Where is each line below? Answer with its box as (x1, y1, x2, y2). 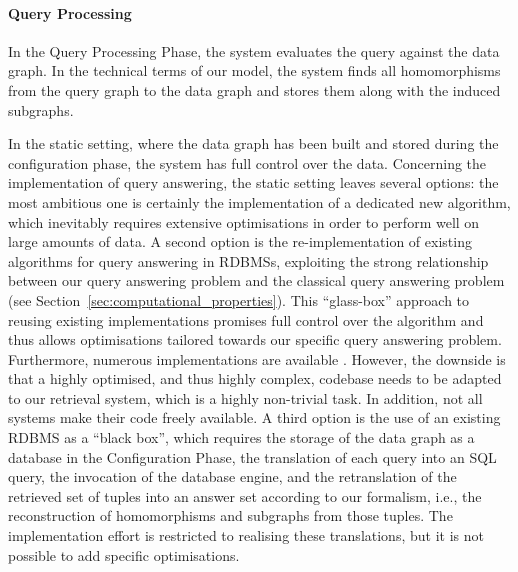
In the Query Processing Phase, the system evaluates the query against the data (8, 40, 500, 61)
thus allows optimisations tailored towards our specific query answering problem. (8, 329, 502, 350)
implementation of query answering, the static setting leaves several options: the (8, 172, 499, 193)
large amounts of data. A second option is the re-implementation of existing (8, 231, 472, 252)
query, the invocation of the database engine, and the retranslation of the (8, 466, 457, 487)
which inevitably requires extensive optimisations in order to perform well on (8, 211, 480, 232)
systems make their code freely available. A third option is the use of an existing (8, 407, 501, 428)
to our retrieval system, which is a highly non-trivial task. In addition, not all (8, 387, 483, 408)
